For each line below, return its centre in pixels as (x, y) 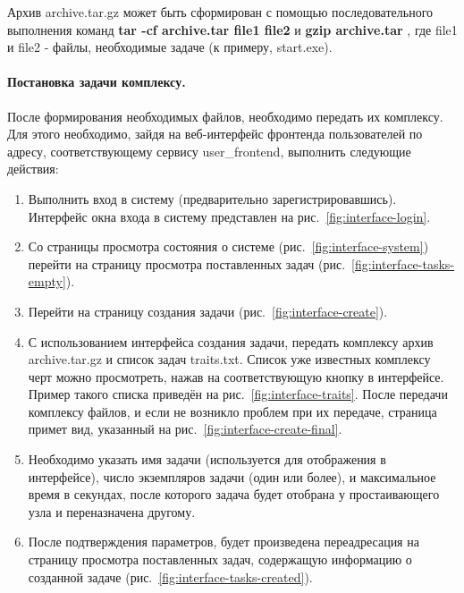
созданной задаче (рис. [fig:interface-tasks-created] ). (170, 576)
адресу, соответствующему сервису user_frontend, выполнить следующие (209, 151)
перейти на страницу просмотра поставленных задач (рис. (187, 263)
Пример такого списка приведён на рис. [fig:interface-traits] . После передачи (238, 394)
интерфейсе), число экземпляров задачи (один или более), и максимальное (232, 476)
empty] (47, 281)
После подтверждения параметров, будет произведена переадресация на (224, 542)
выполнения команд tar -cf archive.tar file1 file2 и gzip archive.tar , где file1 (232, 29)
